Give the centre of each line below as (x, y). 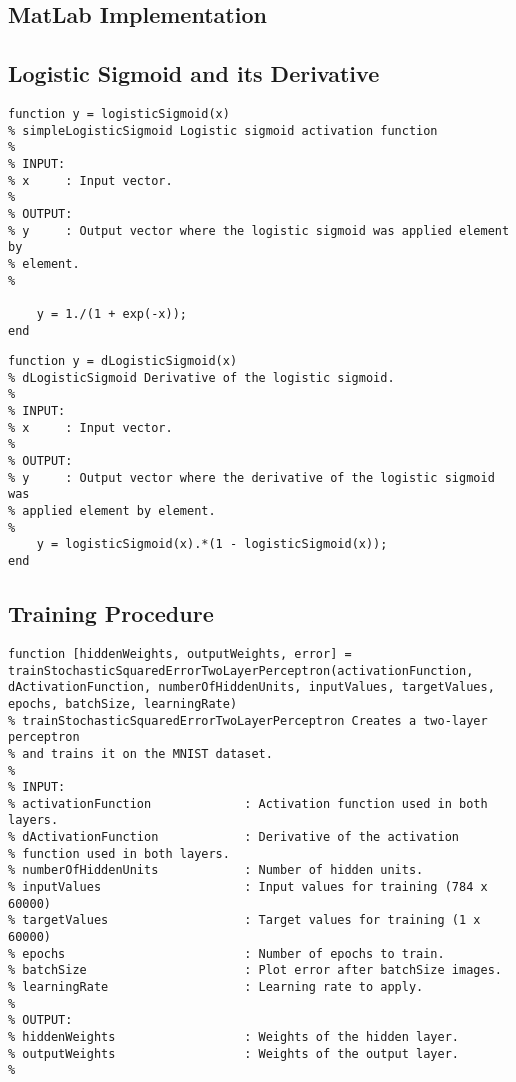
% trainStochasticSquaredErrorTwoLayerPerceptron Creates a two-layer (248, 720)
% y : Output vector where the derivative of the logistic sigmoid (251, 477)
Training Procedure (111, 613)
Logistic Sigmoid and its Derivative (194, 73)
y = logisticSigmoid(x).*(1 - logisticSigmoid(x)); (212, 544)
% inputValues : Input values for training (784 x (248, 887)
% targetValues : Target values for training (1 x (244, 920)
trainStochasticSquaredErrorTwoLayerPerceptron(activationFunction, (241, 670)
